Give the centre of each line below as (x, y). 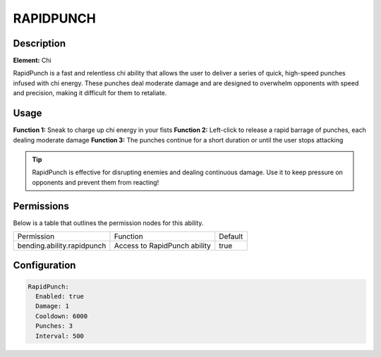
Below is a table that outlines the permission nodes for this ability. (108, 223)
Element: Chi (32, 61)
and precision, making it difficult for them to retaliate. (90, 93)
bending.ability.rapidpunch (62, 246)
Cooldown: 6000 (62, 316)
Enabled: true (60, 296)
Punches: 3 (54, 326)
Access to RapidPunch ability (163, 246)
